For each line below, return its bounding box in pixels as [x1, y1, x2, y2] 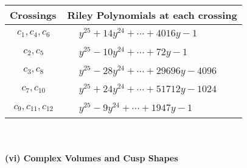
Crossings [10, 8, 57, 22]
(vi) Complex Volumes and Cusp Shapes [5, 151, 178, 164]
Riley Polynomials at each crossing [67, 8, 237, 22]
